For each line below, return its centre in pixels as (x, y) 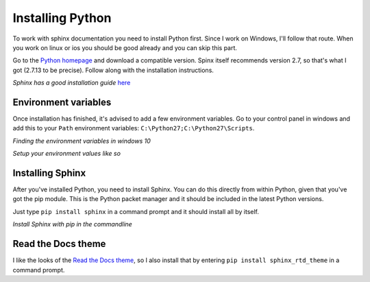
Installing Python (62, 18)
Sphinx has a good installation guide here (72, 83)
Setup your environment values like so (67, 154)
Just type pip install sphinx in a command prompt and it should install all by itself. (136, 211)
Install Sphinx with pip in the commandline (73, 224)
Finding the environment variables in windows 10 (82, 141)
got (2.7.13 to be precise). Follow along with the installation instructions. (113, 70)
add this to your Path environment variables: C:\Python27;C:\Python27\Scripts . (134, 128)
